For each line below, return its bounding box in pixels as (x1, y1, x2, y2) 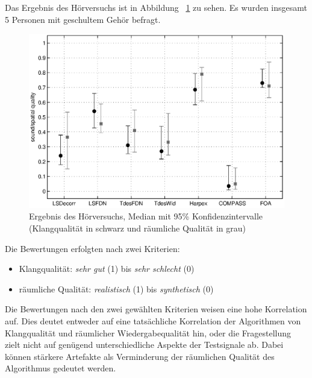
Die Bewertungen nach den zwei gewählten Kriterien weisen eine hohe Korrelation (5, 303, 307, 315)
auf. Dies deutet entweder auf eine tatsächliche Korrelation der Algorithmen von (5, 314, 301, 327)
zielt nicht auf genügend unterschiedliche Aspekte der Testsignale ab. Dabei (5, 338, 284, 351)
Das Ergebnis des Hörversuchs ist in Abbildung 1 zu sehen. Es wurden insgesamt (5, 1, 308, 13)
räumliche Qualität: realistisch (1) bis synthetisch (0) (19, 282, 214, 295)
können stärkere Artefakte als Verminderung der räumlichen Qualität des (5, 350, 275, 362)
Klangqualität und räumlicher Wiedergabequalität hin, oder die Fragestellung (5, 326, 292, 339)
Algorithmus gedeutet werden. (5, 362, 116, 374)
